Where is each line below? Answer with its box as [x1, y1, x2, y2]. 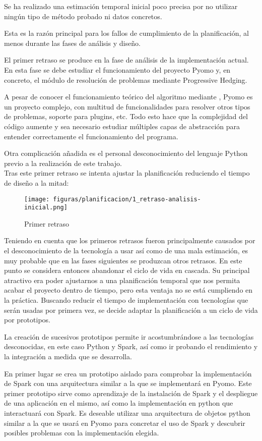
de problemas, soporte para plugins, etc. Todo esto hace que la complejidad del [4, 111, 248, 122]
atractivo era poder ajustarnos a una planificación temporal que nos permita [4, 274, 240, 285]
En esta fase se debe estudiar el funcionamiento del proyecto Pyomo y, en [4, 64, 231, 75]
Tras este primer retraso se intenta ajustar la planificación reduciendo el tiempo [4, 168, 250, 178]
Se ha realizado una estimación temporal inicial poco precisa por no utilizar [4, 1, 238, 11]
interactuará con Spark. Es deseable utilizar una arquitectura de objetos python [4, 407, 250, 418]
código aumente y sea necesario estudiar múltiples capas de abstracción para [4, 121, 240, 131]
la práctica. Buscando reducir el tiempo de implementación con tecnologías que [4, 294, 248, 305]
